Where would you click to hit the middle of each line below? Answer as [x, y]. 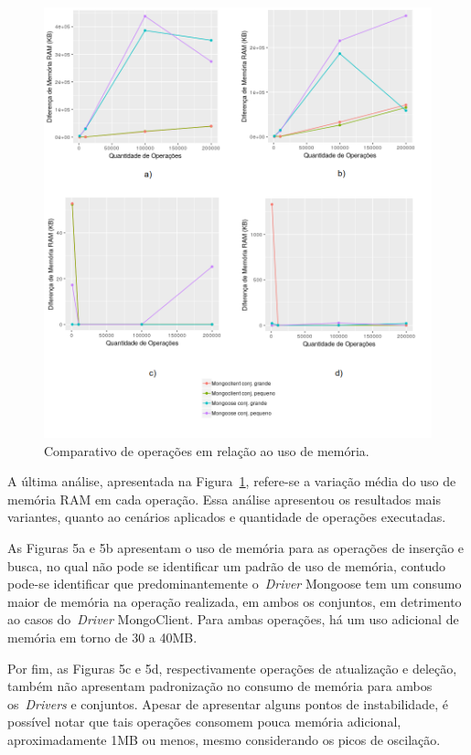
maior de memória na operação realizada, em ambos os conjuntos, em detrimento [235, 601]
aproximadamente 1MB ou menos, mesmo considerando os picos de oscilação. [224, 740]
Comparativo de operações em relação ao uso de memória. [207, 450]
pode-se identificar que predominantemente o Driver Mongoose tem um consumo [235, 584]
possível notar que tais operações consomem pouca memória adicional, [204, 722]
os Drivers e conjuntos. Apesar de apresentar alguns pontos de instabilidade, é [228, 703]
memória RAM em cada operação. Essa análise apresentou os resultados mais [224, 499]
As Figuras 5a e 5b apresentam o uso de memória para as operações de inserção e [236, 548]
